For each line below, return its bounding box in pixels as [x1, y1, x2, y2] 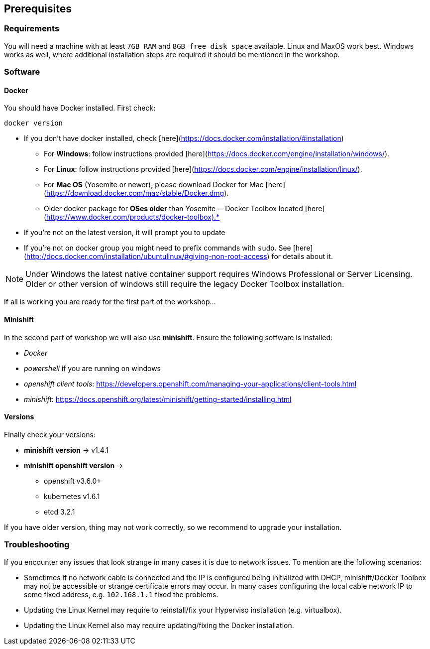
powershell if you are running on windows [24, 364, 161, 373]
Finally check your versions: [4, 430, 96, 439]
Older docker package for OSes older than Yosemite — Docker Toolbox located [44, 204, 303, 213]
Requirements [4, 23, 60, 34]
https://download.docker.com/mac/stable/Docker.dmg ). [46, 189, 229, 198]
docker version [4, 119, 63, 128]
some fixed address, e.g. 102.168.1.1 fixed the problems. [24, 590, 218, 599]
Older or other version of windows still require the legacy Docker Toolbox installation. [25, 279, 344, 289]
